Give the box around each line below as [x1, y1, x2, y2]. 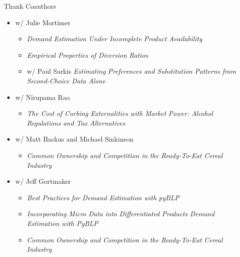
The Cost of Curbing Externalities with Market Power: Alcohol [27, 108, 213, 118]
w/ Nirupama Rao [15, 92, 70, 102]
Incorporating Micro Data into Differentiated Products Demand [27, 209, 215, 219]
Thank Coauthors [4, 1, 56, 11]
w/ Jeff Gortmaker [15, 176, 71, 186]
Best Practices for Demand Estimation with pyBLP [27, 192, 179, 202]
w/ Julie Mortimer [15, 17, 71, 27]
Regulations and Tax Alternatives [27, 117, 126, 128]
